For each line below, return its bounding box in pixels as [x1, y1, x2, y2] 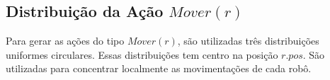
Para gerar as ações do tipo [6, 33, 125, 48]
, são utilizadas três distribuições [177, 33, 319, 48]
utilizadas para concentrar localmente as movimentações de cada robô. [6, 61, 312, 76]
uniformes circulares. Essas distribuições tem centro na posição [6, 47, 278, 62]
